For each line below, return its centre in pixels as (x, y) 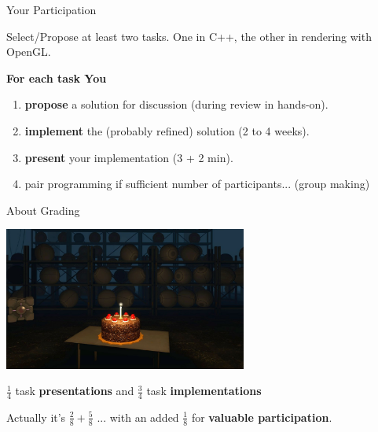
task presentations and (75, 391)
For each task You (57, 78)
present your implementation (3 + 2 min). (129, 157)
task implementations (204, 391)
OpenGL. (29, 52)
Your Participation (51, 9)
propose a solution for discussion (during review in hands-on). (176, 104)
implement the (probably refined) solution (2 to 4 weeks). (167, 130)
